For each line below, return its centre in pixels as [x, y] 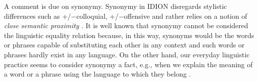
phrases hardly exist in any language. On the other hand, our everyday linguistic [127, 54]
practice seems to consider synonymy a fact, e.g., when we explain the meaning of [129, 64]
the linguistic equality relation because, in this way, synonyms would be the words [129, 35]
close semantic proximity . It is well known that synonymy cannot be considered [126, 25]
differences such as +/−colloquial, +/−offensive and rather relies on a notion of [126, 16]
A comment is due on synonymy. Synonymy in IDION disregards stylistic [116, 6]
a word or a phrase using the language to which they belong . [97, 74]
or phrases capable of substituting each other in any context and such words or [124, 45]
